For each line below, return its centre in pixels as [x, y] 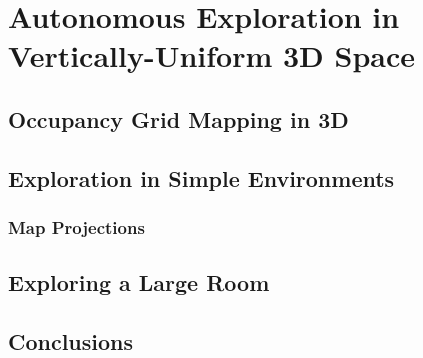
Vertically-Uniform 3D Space [212, 55]
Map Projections [76, 227]
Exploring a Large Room [139, 282]
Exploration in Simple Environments [201, 177]
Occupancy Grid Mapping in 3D [178, 118]
